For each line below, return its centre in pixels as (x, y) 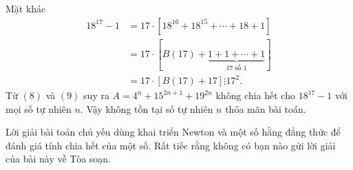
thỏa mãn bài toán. (266, 108)
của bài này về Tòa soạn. (58, 159)
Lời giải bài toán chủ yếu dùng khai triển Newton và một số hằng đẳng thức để (173, 132)
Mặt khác (26, 8)
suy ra (96, 95)
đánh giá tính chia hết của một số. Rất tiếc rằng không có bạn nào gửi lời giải (171, 145)
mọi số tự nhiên (39, 108)
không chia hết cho (255, 95)
